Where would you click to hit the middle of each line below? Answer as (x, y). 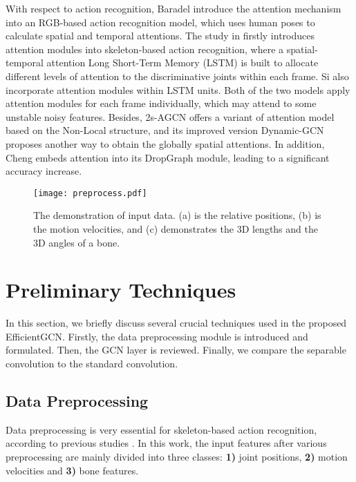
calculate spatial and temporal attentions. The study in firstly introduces (160, 36)
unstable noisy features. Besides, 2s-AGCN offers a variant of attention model (170, 116)
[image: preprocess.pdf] (90, 193)
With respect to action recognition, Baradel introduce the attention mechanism (174, 8)
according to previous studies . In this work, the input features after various (166, 443)
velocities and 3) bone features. (72, 470)
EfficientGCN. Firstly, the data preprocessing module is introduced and (157, 336)
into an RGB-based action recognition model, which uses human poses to (160, 22)
